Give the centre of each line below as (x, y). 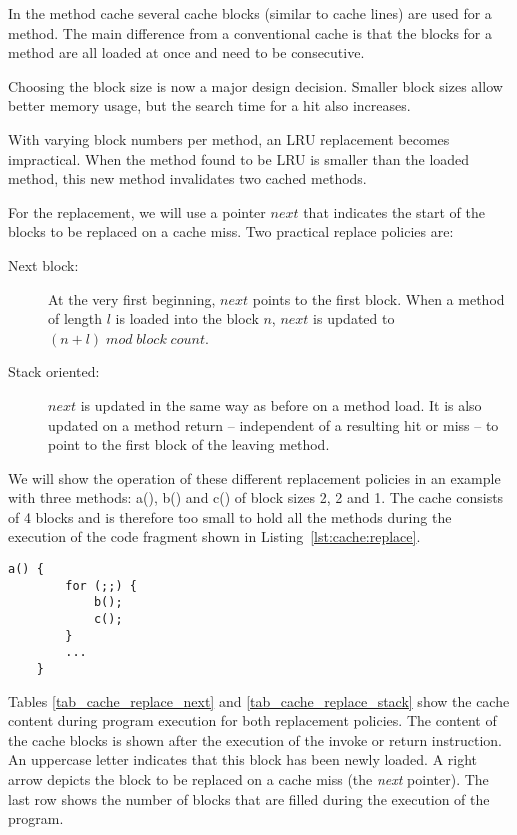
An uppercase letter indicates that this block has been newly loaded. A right (243, 759)
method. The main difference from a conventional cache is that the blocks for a (250, 32)
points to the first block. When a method (378, 298)
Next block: (43, 264)
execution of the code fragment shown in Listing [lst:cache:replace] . (214, 536)
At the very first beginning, (132, 298)
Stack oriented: (54, 371)
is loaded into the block (187, 318)
